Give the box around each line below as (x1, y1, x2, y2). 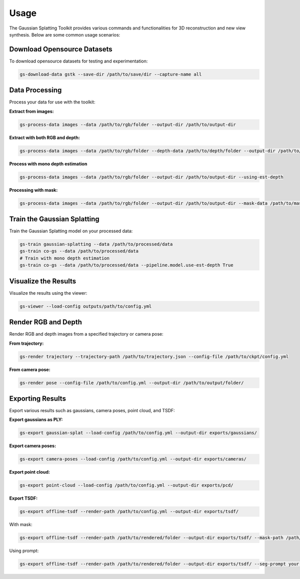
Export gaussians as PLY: (9, 417, 63, 423)
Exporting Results (9, 395, 66, 403)
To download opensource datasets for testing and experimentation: (9, 58, 148, 64)
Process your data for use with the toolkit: (9, 99, 95, 105)
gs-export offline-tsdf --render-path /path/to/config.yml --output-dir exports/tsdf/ (19, 509, 239, 515)
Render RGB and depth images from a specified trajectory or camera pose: (9, 331, 163, 337)
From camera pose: (9, 366, 50, 372)
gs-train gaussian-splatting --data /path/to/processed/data (19, 241, 173, 247)
